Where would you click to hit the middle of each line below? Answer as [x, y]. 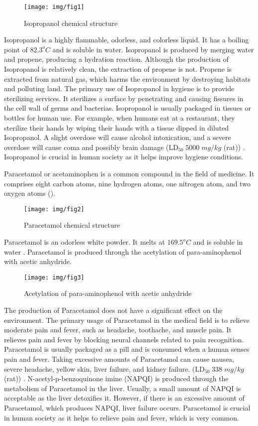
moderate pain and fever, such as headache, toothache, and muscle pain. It [118, 330]
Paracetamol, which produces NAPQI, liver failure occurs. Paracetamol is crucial [127, 407]
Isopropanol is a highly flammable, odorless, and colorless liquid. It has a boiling [127, 40]
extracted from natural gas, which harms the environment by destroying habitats [128, 78]
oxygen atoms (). [30, 193]
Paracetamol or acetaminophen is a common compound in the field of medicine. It [129, 173]
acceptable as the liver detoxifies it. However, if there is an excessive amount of [124, 398]
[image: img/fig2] [54, 209]
